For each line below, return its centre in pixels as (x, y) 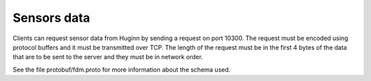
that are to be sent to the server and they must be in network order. (108, 57)
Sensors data (52, 18)
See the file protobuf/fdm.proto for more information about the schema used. (122, 69)
